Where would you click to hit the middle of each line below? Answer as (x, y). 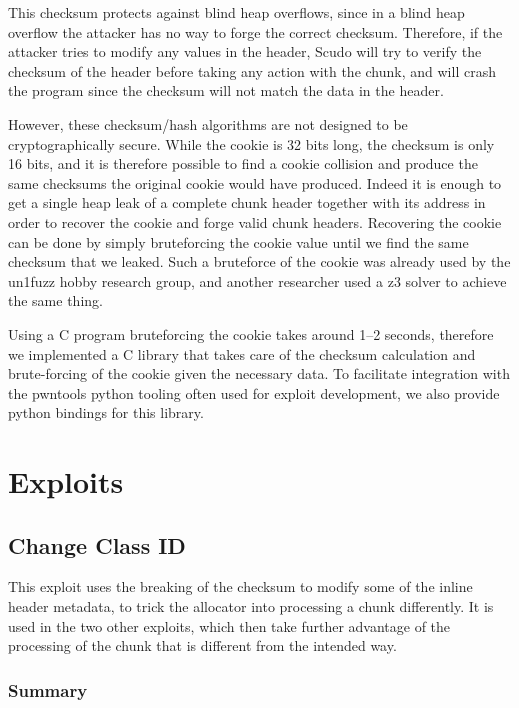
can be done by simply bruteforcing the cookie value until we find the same (238, 241)
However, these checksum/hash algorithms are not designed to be (208, 123)
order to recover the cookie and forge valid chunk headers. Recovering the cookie (255, 221)
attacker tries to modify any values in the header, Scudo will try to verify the (245, 51)
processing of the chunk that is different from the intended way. (202, 645)
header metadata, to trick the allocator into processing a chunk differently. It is (251, 606)
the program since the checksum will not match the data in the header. (226, 90)
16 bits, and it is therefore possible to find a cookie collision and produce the (243, 163)
